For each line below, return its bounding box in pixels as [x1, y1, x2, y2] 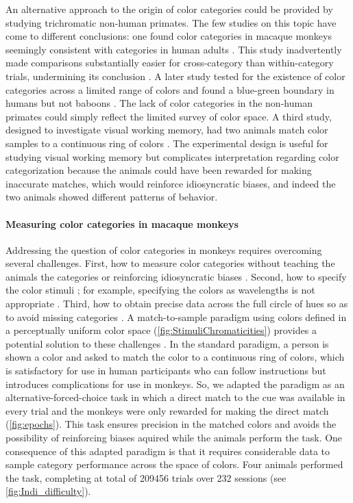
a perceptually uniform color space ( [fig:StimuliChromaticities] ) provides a [5, 323, 317, 337]
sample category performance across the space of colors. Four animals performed [5, 457, 343, 472]
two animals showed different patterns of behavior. [5, 190, 218, 204]
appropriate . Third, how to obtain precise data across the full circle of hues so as [5, 296, 348, 311]
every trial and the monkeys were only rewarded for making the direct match [5, 403, 329, 417]
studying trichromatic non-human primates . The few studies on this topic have [5, 15, 337, 29]
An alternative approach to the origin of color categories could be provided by [5, 2, 333, 16]
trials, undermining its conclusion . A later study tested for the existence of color [5, 68, 345, 83]
